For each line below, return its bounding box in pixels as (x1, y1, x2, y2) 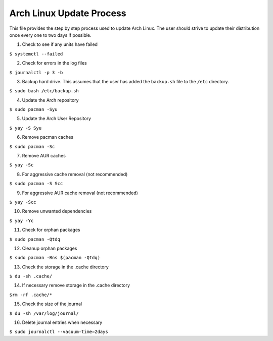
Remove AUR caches (22, 153, 66, 159)
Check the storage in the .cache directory (22, 264, 109, 270)
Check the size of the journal (22, 301, 82, 307)
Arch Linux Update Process (9, 8, 126, 19)
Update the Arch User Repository (22, 116, 91, 122)
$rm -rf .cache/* (9, 292, 53, 298)
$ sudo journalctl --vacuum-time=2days (9, 329, 108, 335)
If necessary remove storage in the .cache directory (22, 282, 130, 289)
